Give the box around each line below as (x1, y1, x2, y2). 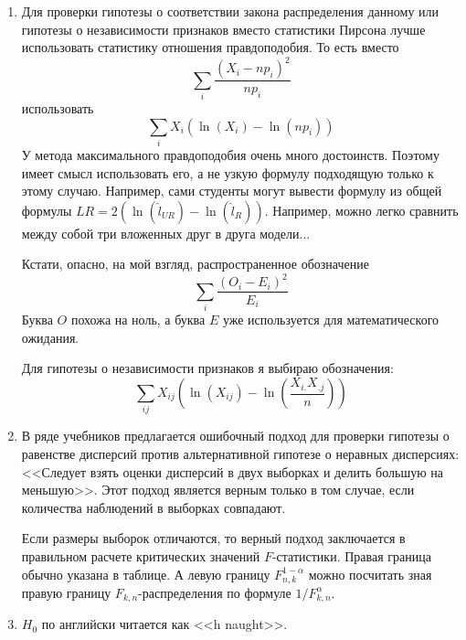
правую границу (21, 582, 111, 602)
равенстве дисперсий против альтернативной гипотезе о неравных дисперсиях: (21, 443, 460, 463)
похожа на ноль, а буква (70, 310, 206, 329)
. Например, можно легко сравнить (264, 200, 459, 219)
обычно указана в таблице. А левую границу (21, 564, 270, 583)
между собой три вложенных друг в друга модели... (21, 223, 311, 242)
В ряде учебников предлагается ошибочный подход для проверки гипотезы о (21, 426, 450, 445)
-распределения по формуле (138, 582, 291, 602)
